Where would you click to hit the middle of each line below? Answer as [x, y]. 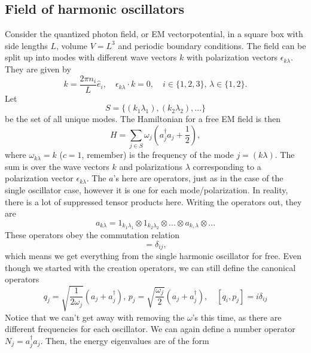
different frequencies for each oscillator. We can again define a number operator [150, 329]
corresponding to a [227, 166]
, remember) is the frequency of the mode [158, 155]
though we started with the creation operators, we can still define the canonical [150, 267]
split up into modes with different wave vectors [91, 57]
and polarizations [151, 166]
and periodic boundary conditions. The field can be [212, 45]
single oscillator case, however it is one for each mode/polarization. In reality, [147, 189]
